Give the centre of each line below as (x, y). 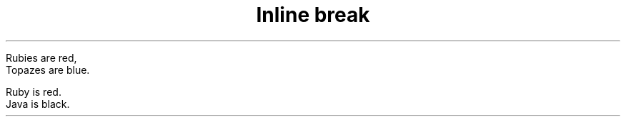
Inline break (313, 15)
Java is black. (38, 104)
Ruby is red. (34, 91)
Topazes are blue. (48, 70)
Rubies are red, (41, 57)
